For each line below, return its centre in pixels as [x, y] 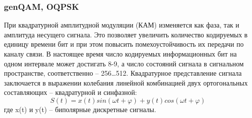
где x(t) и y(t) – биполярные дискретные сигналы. [80, 109]
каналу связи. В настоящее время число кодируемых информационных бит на [121, 54]
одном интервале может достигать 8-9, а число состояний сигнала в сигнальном [124, 63]
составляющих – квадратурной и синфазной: [71, 92]
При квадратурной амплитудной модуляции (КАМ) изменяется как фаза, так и [122, 25]
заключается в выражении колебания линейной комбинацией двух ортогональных [126, 82]
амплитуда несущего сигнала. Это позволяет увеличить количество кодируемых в [126, 34]
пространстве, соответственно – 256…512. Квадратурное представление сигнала [123, 73]
